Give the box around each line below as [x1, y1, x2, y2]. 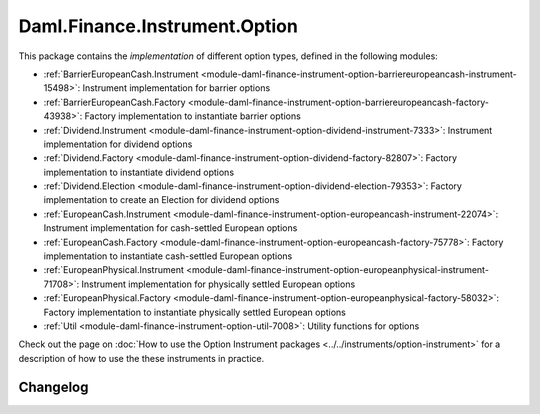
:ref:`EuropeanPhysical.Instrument [43, 264, 185, 276]
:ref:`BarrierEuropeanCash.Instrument [43, 68, 199, 80]
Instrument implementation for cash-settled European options [43, 222, 298, 234]
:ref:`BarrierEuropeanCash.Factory [43, 96, 186, 108]
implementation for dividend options [43, 138, 193, 150]
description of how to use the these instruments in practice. [18, 352, 265, 364]
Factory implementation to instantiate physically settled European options [43, 306, 347, 318]
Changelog [18, 378, 89, 395]
